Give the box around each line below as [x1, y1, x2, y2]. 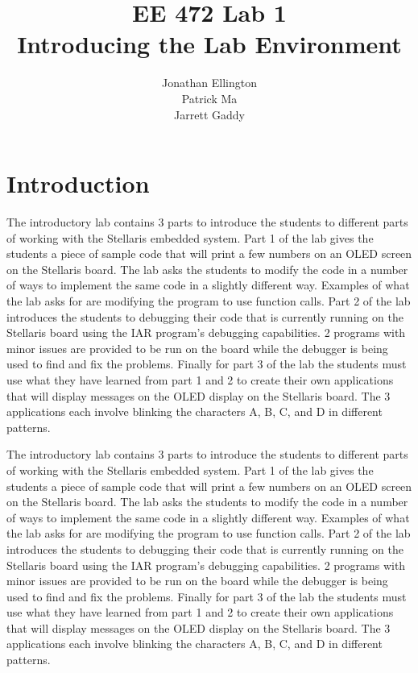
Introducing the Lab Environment [17, 27, 402, 60]
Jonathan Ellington [162, 74, 257, 91]
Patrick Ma [181, 89, 238, 106]
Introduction [6, 167, 150, 200]
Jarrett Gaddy [174, 106, 245, 123]
